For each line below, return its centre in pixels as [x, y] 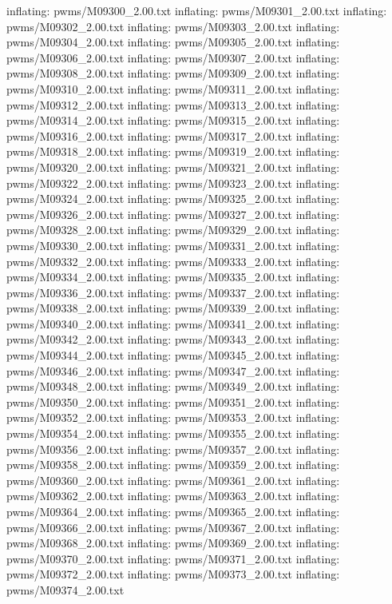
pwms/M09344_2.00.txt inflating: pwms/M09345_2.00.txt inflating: [173, 355]
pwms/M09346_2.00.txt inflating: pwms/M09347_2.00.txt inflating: [173, 370]
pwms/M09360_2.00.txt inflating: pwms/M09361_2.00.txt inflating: [173, 480]
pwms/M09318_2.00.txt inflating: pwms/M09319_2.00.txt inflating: [173, 151]
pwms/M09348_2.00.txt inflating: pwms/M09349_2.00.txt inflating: [173, 386]
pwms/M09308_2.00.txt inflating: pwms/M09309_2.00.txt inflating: [173, 73]
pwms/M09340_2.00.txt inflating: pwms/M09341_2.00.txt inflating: [173, 323]
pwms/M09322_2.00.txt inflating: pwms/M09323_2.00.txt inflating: [173, 183]
